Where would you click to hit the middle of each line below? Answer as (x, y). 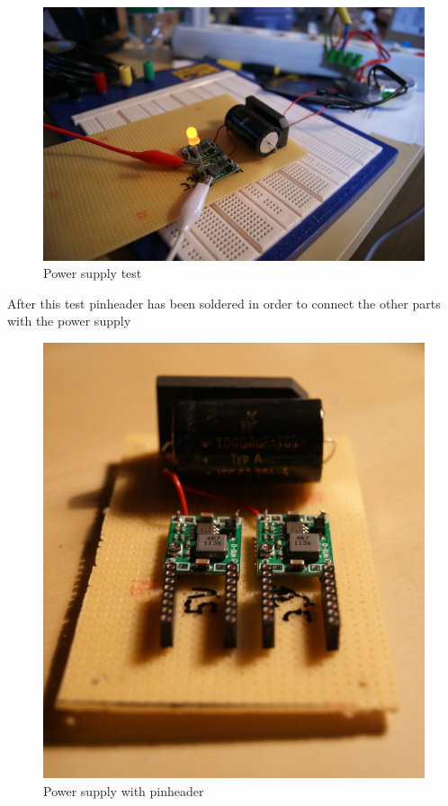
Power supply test (93, 273)
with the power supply (69, 321)
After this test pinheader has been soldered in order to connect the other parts (224, 303)
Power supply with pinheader (124, 790)
